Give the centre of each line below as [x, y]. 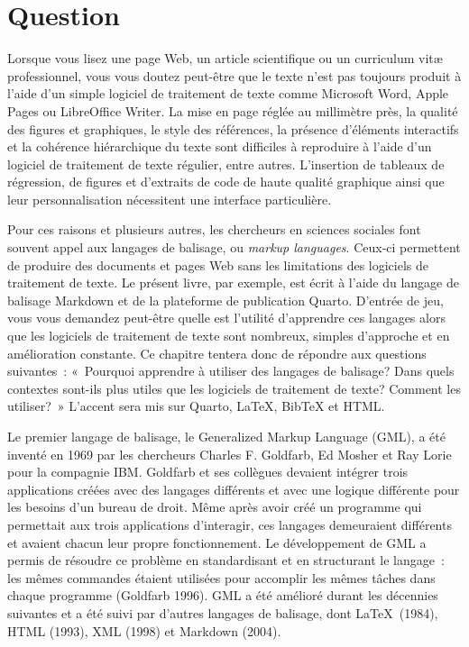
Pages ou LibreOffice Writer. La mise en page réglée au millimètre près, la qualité [233, 110]
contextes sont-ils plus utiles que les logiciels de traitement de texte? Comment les [234, 388]
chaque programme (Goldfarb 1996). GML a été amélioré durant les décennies [223, 595]
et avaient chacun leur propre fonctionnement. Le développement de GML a [217, 542]
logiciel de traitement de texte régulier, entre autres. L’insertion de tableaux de [226, 164]
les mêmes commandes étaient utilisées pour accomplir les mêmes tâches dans [221, 577]
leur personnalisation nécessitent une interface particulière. [170, 199]
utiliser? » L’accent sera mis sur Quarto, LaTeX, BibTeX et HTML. [196, 406]
